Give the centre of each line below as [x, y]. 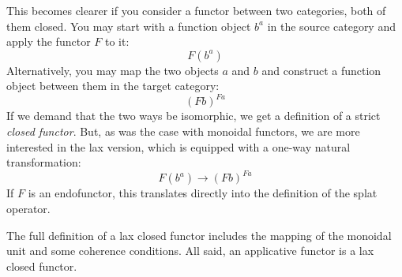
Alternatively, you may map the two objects [113, 70]
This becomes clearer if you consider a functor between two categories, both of [196, 10]
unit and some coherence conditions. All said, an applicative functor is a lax [190, 251]
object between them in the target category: [113, 86]
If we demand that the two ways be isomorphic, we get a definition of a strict [193, 116]
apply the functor [49, 41]
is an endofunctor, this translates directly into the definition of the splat [203, 193]
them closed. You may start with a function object [129, 26]
